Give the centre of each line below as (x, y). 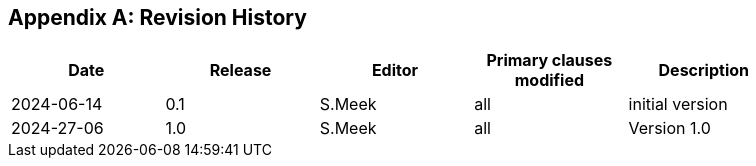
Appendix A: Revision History (157, 17)
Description (703, 70)
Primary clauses (549, 60)
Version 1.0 (669, 128)
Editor (395, 70)
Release (240, 70)
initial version (678, 104)
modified (549, 80)
